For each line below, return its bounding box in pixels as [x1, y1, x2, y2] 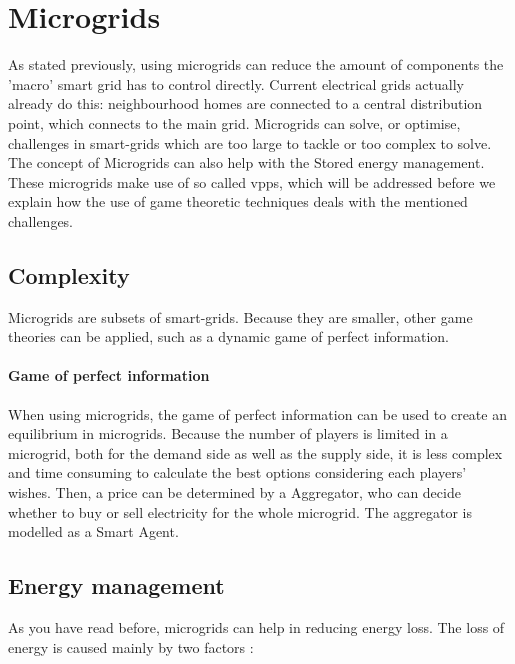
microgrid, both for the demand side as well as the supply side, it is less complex [8, 442, 503, 463]
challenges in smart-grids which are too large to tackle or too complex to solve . [8, 132, 492, 153]
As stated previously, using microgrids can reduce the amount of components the [8, 54, 504, 75]
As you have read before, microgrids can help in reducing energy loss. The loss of [8, 617, 505, 638]
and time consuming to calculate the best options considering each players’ [8, 462, 467, 483]
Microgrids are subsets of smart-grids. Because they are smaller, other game [8, 306, 473, 327]
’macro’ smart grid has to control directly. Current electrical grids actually [8, 73, 464, 94]
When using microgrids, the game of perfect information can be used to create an [8, 403, 507, 424]
